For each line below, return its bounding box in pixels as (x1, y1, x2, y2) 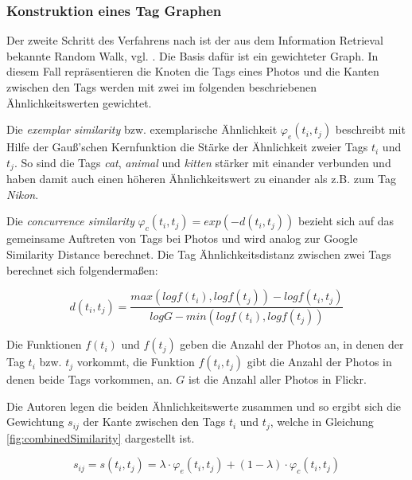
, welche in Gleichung (270, 413, 374, 430)
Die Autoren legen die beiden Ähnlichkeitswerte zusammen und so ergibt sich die (6, 397, 402, 414)
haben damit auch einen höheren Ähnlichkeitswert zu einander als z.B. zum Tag (6, 170, 397, 187)
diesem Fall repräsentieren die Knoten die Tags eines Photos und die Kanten (6, 63, 379, 80)
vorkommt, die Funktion (76, 353, 195, 370)
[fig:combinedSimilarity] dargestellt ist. (6, 429, 195, 446)
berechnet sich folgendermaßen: (6, 261, 158, 278)
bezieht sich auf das (298, 213, 394, 229)
